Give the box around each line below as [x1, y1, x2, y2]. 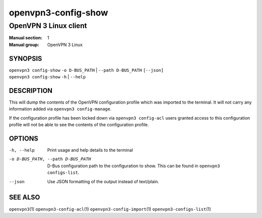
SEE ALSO [9, 193, 40, 202]
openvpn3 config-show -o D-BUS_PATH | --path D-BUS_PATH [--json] [9, 67, 164, 73]
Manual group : [9, 42, 39, 47]
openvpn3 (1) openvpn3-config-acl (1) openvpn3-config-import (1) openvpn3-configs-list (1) [9, 206, 211, 212]
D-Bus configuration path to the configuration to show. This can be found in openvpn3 [47, 163, 220, 169]
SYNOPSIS [9, 54, 42, 62]
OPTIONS [9, 134, 38, 142]
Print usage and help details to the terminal [47, 147, 133, 153]
